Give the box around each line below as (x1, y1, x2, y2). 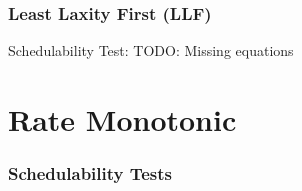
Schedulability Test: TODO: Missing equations (8, 40, 294, 61)
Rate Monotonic (8, 99, 237, 139)
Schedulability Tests (8, 161, 173, 186)
